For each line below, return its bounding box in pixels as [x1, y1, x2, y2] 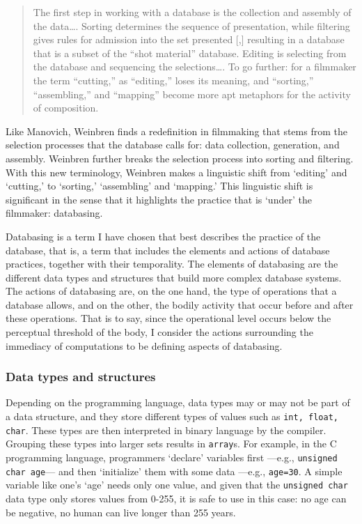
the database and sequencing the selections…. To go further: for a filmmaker [33, 59, 356, 74]
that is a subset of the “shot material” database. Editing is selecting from [33, 45, 347, 60]
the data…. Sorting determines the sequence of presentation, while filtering [33, 18, 350, 33]
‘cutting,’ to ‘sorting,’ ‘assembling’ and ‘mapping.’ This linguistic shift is [6, 178, 313, 193]
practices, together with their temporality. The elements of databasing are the [6, 256, 338, 271]
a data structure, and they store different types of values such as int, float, [6, 409, 338, 424]
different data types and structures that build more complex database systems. [6, 270, 342, 284]
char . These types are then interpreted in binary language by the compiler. [6, 422, 326, 437]
